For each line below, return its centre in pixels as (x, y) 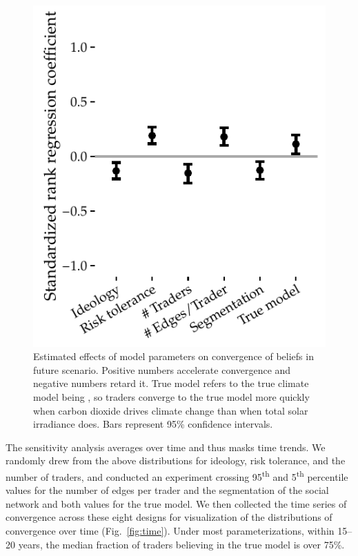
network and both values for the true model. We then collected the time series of (176, 503)
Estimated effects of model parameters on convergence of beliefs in (173, 356)
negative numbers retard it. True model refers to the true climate (171, 383)
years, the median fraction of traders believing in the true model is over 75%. (181, 544)
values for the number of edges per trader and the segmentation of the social (167, 490)
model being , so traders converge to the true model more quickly (171, 397)
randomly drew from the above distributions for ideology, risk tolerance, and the (176, 460)
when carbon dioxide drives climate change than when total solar (171, 410)
